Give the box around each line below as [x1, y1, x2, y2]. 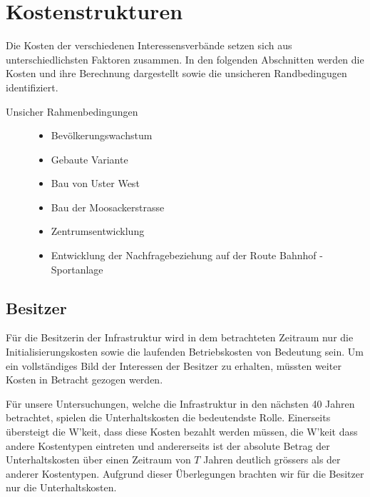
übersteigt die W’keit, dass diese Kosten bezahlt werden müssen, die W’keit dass [6, 424, 358, 439]
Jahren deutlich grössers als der [203, 452, 341, 467]
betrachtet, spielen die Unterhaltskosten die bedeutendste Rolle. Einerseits [6, 410, 331, 425]
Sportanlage [51, 261, 103, 276]
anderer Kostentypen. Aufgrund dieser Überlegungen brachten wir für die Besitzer [6, 466, 364, 481]
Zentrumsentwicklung [51, 224, 145, 239]
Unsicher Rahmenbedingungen [6, 104, 138, 119]
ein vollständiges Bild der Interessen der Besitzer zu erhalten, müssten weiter [6, 358, 341, 373]
